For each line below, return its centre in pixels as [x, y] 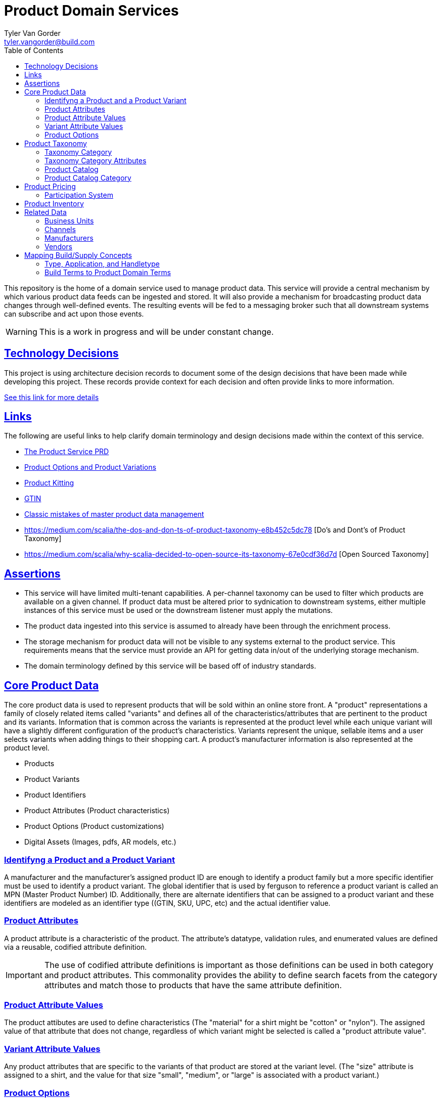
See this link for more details [52, 397]
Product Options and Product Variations [90, 467]
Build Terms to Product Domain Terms [108, 272]
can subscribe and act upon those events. [74, 314]
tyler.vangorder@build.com [50, 41]
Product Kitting [49, 483]
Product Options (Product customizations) [94, 826]
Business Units [69, 221]
